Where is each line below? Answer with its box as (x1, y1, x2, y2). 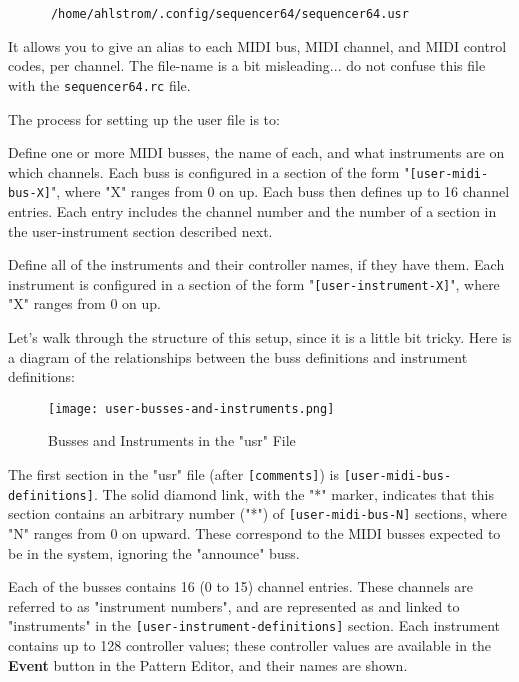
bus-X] (8, 186, 51, 201)
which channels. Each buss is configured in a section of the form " (8, 161, 410, 182)
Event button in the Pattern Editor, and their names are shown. (8, 654, 408, 675)
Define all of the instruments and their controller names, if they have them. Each (8, 254, 505, 275)
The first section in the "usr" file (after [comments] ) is (8, 464, 339, 485)
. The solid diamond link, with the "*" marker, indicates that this (93, 483, 494, 504)
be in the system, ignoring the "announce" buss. (8, 542, 300, 563)
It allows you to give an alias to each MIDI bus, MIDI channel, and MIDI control (8, 35, 507, 56)
